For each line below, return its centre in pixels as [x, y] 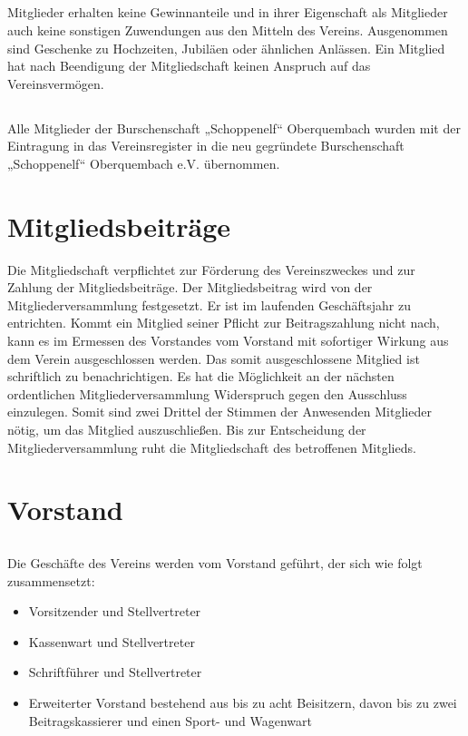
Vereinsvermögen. [56, 83]
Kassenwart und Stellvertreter [112, 641]
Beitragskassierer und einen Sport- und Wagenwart [170, 720]
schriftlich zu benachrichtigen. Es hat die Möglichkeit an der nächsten [201, 376]
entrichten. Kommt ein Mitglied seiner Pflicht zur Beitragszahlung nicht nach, [224, 323]
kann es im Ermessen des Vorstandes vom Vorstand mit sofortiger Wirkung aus [228, 341]
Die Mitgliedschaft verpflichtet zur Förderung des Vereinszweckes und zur [211, 269]
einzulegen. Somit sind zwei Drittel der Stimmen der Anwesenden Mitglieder [219, 412]
